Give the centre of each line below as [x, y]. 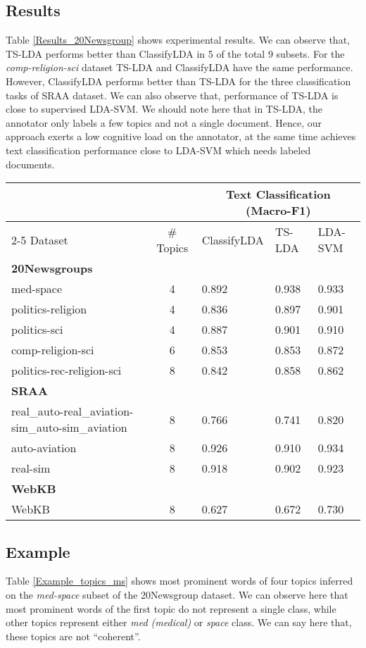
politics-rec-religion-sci [67, 370]
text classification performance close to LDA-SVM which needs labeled [158, 150]
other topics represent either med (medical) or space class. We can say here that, [179, 622]
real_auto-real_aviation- [72, 411]
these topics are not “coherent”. [73, 636]
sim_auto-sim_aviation [69, 428]
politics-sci [37, 330]
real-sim [31, 468]
